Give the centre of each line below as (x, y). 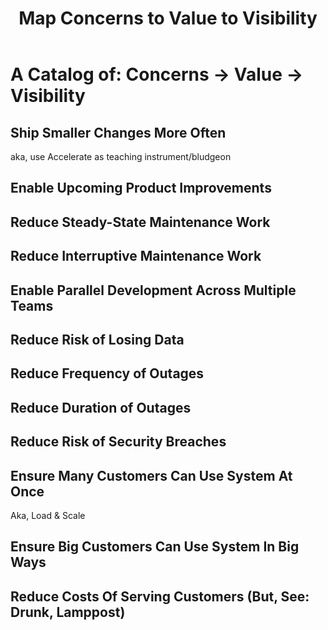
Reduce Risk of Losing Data (97, 339)
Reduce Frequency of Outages (107, 373)
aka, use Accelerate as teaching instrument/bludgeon (121, 156)
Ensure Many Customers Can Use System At (151, 475)
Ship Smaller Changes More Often (118, 132)
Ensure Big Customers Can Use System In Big (155, 547)
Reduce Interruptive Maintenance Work (136, 256)
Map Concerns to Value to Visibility (168, 18)
